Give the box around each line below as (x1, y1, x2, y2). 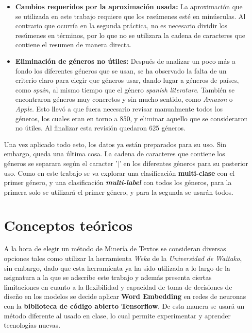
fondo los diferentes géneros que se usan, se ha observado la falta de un (15, 65, 227, 75)
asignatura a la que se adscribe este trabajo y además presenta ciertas (4, 272, 212, 282)
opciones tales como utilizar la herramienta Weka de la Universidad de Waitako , (4, 253, 242, 263)
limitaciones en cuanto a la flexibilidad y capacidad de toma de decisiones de (4, 281, 232, 292)
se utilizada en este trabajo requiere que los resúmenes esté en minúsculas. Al (15, 11, 246, 21)
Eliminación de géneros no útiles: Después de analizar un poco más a (15, 55, 235, 66)
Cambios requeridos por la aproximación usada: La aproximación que (15, 1, 243, 11)
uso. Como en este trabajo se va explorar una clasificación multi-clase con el (4, 167, 235, 178)
